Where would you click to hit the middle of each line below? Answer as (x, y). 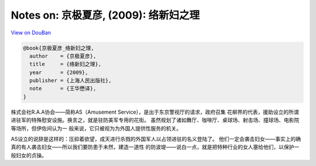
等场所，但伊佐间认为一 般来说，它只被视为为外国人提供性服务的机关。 (96, 128)
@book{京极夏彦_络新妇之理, (59, 48)
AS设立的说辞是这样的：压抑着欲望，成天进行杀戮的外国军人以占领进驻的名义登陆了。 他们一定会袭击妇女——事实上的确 (156, 139)
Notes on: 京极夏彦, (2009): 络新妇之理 (105, 15)
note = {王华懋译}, (63, 89)
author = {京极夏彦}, (63, 56)
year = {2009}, (59, 72)
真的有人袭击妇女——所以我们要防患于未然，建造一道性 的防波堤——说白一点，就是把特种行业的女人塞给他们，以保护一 (155, 147)
